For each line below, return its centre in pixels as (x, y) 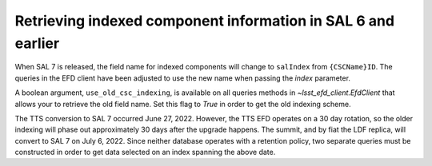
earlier (37, 43)
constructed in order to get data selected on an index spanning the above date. (145, 152)
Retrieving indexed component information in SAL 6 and (205, 21)
